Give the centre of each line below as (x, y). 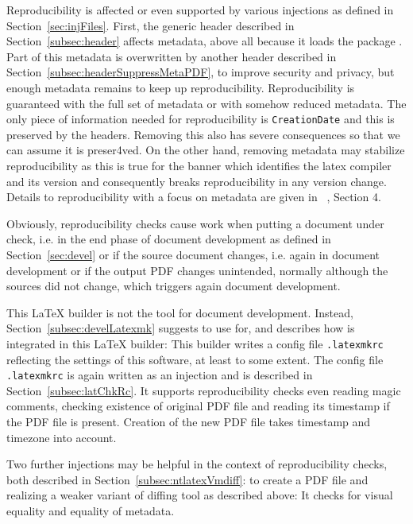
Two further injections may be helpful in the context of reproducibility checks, (197, 464)
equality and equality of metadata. (91, 510)
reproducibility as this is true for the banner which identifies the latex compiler (199, 165)
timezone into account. (62, 437)
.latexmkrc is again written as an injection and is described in (160, 375)
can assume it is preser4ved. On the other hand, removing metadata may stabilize (206, 150)
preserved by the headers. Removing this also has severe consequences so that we (203, 134)
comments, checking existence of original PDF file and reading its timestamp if (198, 406)
